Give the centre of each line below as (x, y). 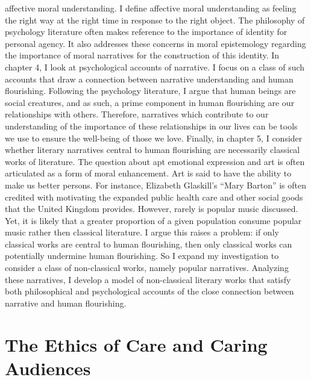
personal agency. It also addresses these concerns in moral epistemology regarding (155, 43)
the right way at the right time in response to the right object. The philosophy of (155, 20)
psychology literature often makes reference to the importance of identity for (146, 32)
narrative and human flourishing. (66, 303)
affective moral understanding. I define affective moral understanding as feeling (151, 8)
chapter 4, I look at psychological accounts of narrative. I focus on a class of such (155, 67)
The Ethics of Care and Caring (136, 344)
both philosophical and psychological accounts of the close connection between (149, 291)
